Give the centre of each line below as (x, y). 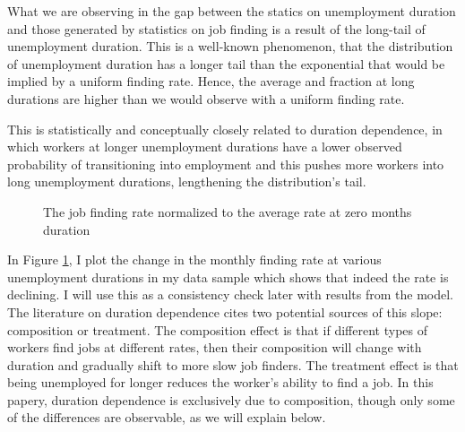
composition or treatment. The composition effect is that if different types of (217, 329)
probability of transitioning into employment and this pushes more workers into (226, 164)
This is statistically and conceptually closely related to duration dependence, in (225, 129)
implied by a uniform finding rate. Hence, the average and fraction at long (211, 81)
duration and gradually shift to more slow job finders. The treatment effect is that (233, 364)
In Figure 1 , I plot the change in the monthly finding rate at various (194, 259)
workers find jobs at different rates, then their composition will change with (215, 347)
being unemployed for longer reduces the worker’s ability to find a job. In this (220, 382)
